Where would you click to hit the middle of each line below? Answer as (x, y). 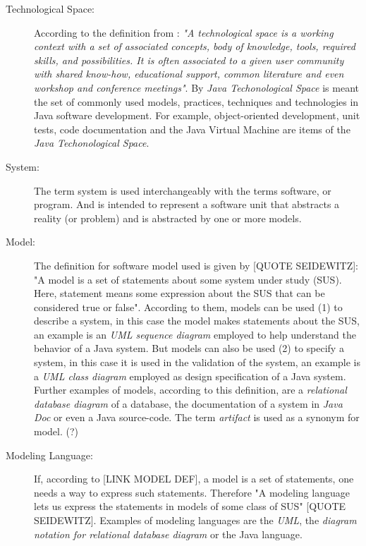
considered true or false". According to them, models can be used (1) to (188, 307)
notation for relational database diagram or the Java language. (168, 534)
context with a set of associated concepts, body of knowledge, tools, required (195, 46)
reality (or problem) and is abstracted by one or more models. (168, 218)
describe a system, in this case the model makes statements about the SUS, (197, 321)
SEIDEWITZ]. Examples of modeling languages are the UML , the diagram (195, 520)
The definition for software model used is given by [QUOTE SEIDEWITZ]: (196, 265)
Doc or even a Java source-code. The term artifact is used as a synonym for (197, 417)
